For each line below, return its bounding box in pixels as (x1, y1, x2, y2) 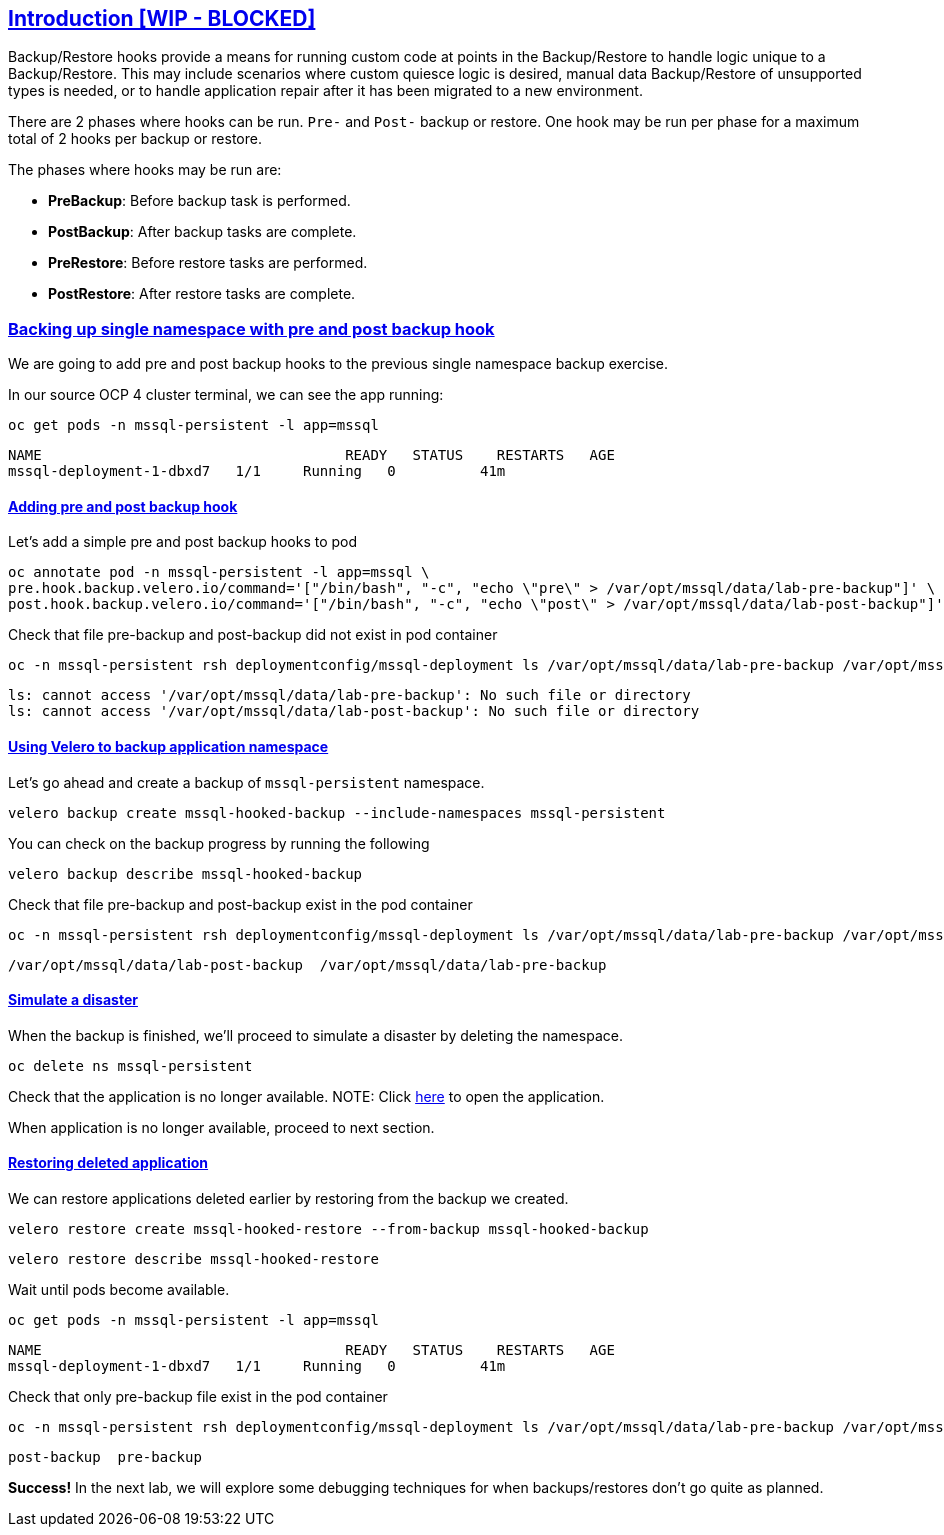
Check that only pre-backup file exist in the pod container (8, 1388, 388, 1406)
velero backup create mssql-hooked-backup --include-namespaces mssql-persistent (8, 804, 666, 821)
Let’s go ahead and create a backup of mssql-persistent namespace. (8, 773, 485, 791)
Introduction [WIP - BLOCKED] (8, 6, 316, 31)
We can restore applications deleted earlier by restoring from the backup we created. (8, 1190, 569, 1208)
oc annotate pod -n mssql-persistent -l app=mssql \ (8, 564, 430, 581)
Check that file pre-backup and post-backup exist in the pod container (8, 895, 473, 913)
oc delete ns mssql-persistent (8, 1057, 253, 1074)
